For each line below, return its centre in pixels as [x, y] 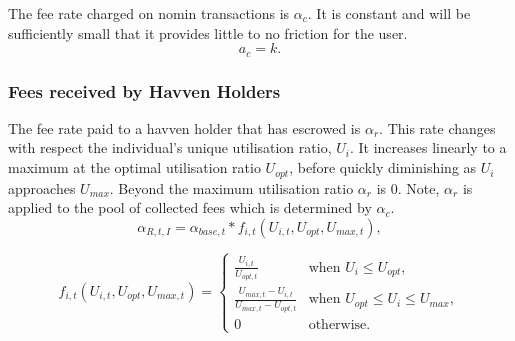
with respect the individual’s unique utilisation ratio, [170, 147]
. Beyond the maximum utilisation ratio [231, 187]
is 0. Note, [408, 187]
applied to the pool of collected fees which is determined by [190, 207]
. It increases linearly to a [428, 147]
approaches [42, 187]
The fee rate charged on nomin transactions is [149, 13]
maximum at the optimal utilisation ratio [134, 167]
